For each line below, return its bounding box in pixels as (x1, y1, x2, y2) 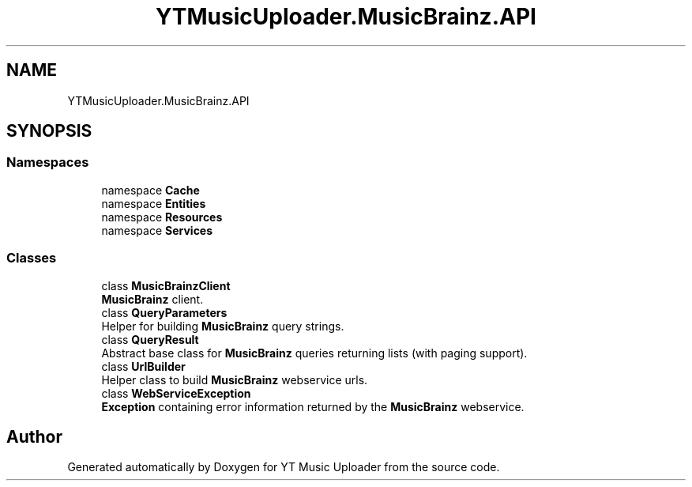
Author (6, 426, 62, 447)
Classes (6, 250, 57, 266)
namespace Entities (101, 196, 206, 210)
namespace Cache (101, 183, 200, 197)
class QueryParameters (101, 305, 228, 319)
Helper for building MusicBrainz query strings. (101, 319, 344, 333)
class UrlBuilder (101, 359, 186, 373)
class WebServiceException (101, 386, 251, 400)
